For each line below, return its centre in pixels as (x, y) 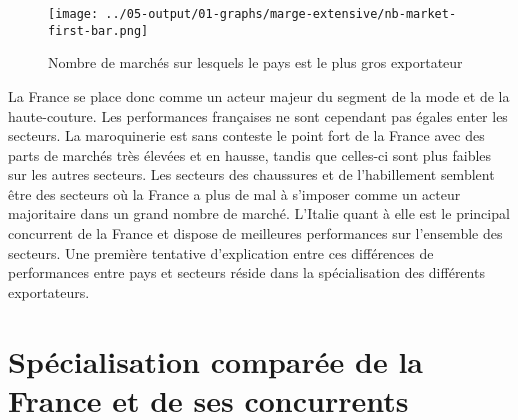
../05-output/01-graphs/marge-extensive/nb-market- (281, 14)
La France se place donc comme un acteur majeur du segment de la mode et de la (259, 95)
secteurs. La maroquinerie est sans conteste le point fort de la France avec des (246, 135)
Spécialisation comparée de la (215, 360)
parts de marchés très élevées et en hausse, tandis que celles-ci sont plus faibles (250, 154)
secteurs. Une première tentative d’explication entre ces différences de (221, 252)
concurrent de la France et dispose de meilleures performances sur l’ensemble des (255, 233)
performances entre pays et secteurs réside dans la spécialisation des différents (246, 272)
